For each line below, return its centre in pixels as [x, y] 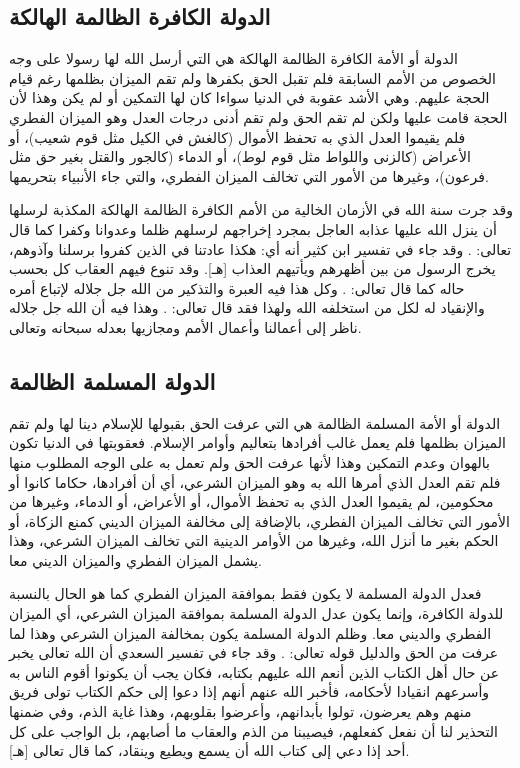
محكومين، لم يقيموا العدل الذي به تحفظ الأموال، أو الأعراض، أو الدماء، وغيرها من [251, 501]
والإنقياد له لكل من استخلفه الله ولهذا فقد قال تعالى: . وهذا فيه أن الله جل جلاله [247, 307]
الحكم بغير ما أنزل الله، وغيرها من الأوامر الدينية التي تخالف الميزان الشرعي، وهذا [254, 540]
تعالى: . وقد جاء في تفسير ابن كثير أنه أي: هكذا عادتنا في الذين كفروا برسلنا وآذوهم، [260, 248]
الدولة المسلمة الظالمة [112, 380]
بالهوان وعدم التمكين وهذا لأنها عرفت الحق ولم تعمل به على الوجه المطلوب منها [249, 461]
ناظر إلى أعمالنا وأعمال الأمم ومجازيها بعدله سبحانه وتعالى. [185, 326]
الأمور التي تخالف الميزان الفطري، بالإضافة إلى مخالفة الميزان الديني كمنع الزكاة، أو [259, 520]
